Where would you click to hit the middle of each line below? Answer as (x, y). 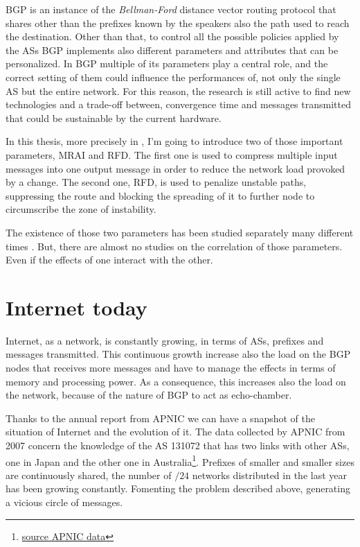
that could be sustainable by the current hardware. (114, 118)
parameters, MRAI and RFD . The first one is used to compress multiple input (172, 154)
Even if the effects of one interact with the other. (109, 260)
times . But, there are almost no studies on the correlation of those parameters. (174, 246)
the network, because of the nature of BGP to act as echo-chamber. (149, 395)
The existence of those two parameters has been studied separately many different (180, 232)
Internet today (76, 307)
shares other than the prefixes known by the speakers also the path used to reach (178, 23)
